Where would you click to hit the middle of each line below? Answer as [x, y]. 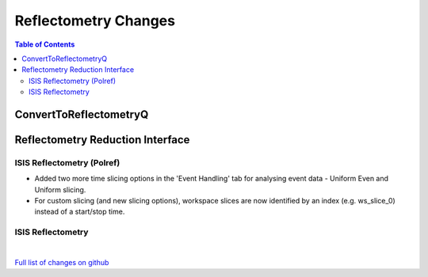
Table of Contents [45, 44]
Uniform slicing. [60, 189]
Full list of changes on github [62, 262]
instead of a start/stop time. [80, 212]
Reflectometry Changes [95, 21]
